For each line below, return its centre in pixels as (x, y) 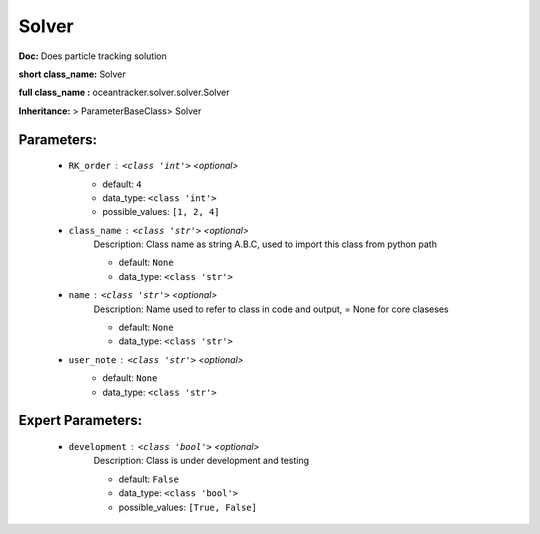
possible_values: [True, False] (187, 507)
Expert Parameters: (80, 420)
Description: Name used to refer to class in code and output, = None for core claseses (271, 309)
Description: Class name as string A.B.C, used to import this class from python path (265, 244)
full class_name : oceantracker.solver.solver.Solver (124, 92)
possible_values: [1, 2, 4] (161, 212)
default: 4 (122, 184)
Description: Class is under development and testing (201, 461)
